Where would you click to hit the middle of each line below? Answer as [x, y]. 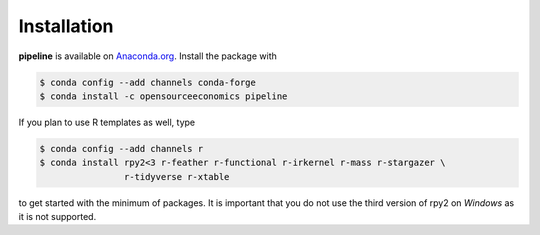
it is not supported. [57, 217]
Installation [66, 26]
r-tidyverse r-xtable [176, 176]
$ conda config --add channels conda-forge [148, 82]
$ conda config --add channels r [121, 148]
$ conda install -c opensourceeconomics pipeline [163, 96]
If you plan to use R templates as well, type [106, 122]
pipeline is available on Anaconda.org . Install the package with [147, 56]
